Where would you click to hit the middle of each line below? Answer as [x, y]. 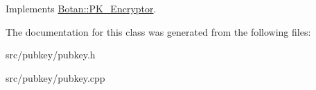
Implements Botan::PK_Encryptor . [81, 8]
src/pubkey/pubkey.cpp [55, 77]
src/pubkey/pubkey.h [51, 55]
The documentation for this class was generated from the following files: [158, 31]
